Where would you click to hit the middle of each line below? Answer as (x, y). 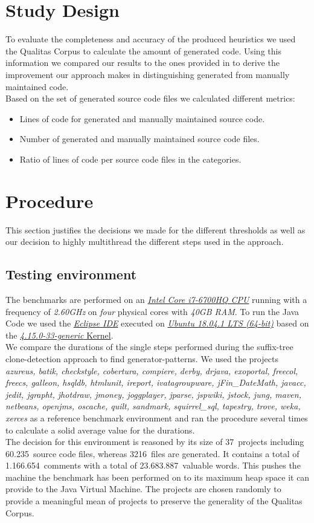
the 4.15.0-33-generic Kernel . (59, 335)
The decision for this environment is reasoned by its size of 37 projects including (155, 442)
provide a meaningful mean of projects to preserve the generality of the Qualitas (154, 501)
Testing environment (71, 274)
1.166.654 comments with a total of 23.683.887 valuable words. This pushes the (153, 465)
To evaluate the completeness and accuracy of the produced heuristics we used (151, 39)
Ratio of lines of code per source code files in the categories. (130, 159)
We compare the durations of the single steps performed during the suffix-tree (149, 347)
